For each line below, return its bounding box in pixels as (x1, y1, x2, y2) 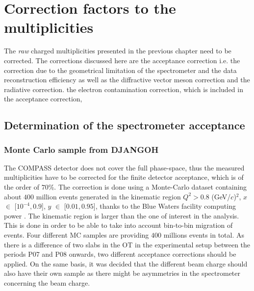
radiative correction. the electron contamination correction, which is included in (4, 84, 243, 94)
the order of (4, 182, 40, 192)
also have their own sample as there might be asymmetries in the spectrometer (4, 268, 241, 278)
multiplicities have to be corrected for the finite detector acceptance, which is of (4, 172, 244, 182)
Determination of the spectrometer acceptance (4, 118, 245, 133)
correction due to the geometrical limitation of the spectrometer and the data (4, 65, 237, 75)
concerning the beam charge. (4, 278, 90, 288)
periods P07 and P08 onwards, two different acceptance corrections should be (4, 249, 236, 259)
